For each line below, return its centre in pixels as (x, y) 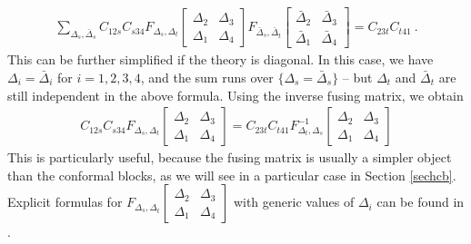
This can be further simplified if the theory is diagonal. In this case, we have (220, 59)
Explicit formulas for (65, 202)
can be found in (421, 202)
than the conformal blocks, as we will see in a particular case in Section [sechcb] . (232, 175)
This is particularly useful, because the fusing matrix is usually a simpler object (230, 157)
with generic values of (294, 202)
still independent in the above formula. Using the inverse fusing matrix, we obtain (235, 95)
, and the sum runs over (207, 78)
